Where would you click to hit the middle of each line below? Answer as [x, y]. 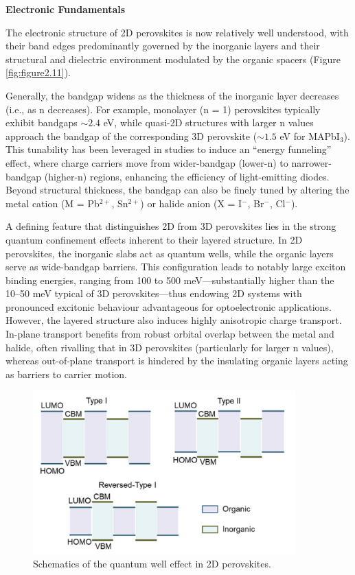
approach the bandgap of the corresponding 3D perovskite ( [131, 136]
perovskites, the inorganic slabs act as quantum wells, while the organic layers [170, 253]
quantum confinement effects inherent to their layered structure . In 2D [154, 239]
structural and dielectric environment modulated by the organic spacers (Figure [173, 59]
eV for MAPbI [310, 136]
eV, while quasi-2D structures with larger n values [208, 122]
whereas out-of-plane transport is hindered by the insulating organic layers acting [177, 361]
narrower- [311, 162]
